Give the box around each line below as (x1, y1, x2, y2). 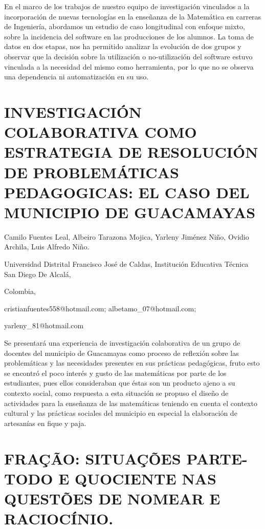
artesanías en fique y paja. (4, 417, 86, 428)
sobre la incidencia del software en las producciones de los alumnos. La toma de (4, 31, 254, 41)
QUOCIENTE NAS (75, 468, 216, 489)
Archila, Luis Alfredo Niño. (4, 241, 90, 252)
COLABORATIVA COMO (4, 121, 197, 142)
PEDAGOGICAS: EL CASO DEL (4, 181, 250, 202)
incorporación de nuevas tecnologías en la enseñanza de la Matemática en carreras (4, 11, 261, 22)
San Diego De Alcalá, (4, 268, 71, 279)
